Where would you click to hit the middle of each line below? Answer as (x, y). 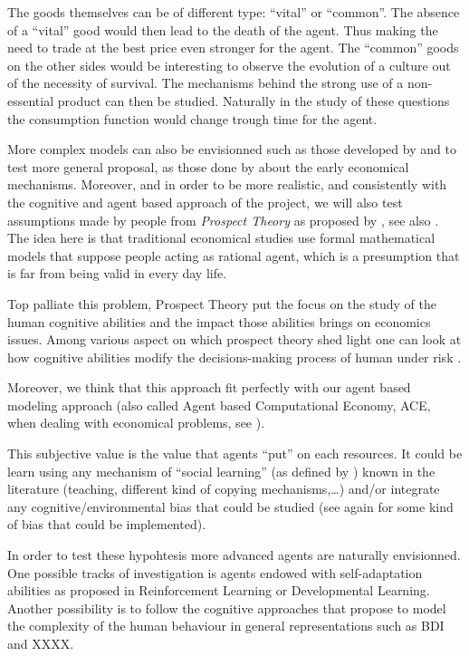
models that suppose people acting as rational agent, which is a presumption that (234, 255)
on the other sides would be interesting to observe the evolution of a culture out (229, 65)
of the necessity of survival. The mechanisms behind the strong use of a (206, 83)
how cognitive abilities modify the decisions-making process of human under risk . (234, 357)
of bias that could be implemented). (107, 524)
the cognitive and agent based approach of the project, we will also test (205, 202)
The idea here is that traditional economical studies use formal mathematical (221, 238)
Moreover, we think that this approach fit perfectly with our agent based (209, 387)
